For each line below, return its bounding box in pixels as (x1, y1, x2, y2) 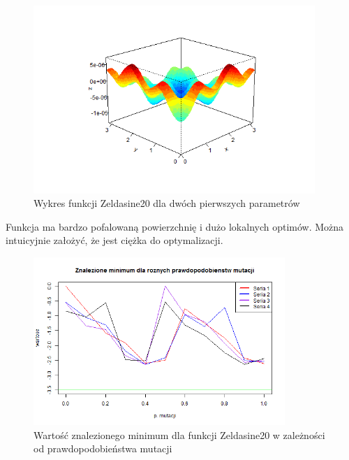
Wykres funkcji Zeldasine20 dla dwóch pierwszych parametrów (34, 196, 300, 210)
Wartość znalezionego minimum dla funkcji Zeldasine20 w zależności (34, 427, 325, 442)
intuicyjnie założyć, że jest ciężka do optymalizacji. (6, 233, 223, 247)
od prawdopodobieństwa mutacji (34, 441, 172, 456)
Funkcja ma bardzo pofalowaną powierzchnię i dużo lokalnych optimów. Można (6, 219, 344, 233)
